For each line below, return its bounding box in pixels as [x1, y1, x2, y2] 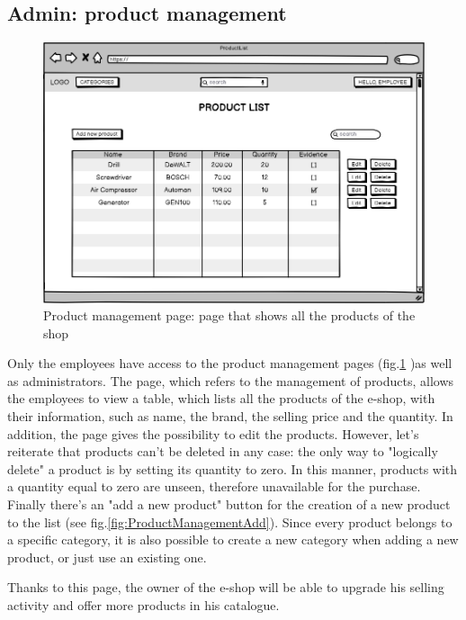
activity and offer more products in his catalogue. [7, 596, 280, 615]
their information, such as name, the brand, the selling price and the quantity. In [7, 407, 453, 426]
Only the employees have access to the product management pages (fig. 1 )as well [7, 354, 453, 373]
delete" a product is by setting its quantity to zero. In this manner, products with [7, 459, 458, 478]
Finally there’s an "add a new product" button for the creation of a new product [7, 495, 451, 514]
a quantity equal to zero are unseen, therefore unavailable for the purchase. [7, 477, 421, 496]
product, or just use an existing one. [7, 547, 207, 566]
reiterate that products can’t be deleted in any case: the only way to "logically [7, 442, 438, 461]
